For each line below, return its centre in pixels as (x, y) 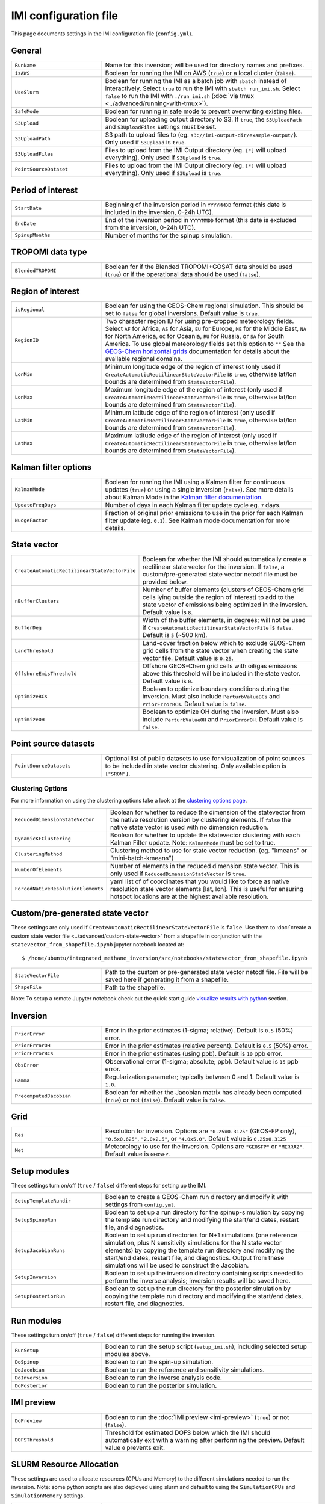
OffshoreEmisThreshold (46, 673)
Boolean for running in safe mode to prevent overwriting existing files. (204, 111)
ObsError (27, 1065)
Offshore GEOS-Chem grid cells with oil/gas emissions (220, 666)
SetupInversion (36, 1277)
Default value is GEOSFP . (138, 1154)
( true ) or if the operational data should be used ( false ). (183, 274)
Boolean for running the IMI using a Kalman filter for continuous (195, 482)
